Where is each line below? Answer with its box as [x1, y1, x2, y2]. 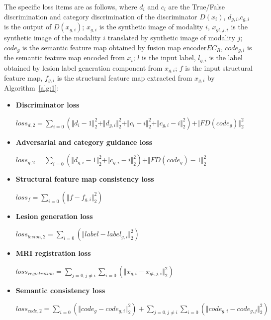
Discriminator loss [15, 100, 80, 110]
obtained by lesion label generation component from [4, 62, 163, 73]
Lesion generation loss [15, 211, 93, 221]
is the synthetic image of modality [99, 21, 203, 32]
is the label [209, 52, 243, 63]
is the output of [4, 21, 52, 32]
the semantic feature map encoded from [4, 52, 125, 63]
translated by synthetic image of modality [107, 32, 235, 43]
